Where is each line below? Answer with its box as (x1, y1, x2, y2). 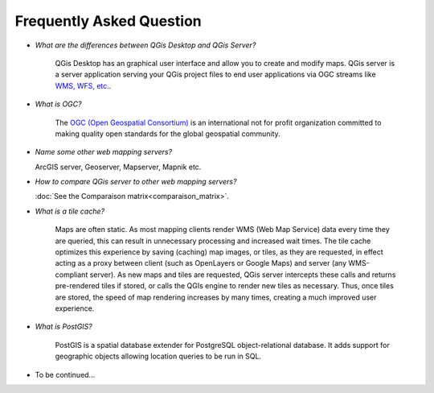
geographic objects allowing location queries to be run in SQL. (55, 351, 261, 362)
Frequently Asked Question (14, 12, 202, 30)
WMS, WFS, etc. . (55, 81, 112, 90)
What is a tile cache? (35, 206, 104, 216)
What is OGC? (35, 99, 82, 109)
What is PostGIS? (35, 322, 92, 332)
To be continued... (35, 370, 96, 379)
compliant (55, 270, 88, 279)
